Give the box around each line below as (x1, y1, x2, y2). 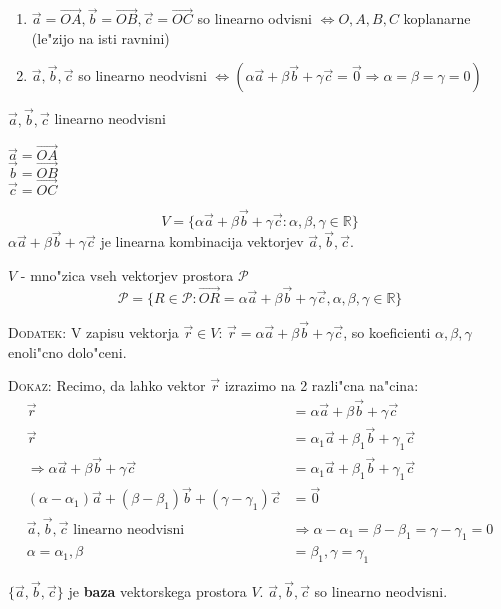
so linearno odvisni (197, 8, 313, 29)
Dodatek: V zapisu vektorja (8, 321, 179, 342)
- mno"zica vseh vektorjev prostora (20, 264, 234, 285)
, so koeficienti (343, 321, 431, 342)
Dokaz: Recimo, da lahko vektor (8, 375, 206, 396)
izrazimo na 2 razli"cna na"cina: (224, 375, 419, 396)
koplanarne (403, 8, 471, 29)
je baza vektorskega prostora (68, 581, 247, 602)
